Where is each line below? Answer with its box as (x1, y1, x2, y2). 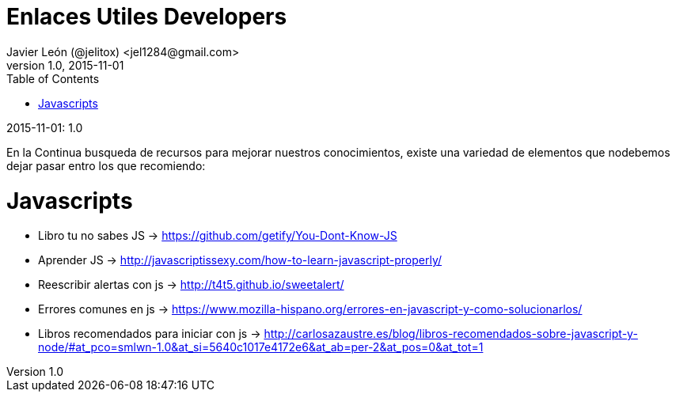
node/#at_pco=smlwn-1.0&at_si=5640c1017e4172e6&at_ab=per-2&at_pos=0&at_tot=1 (38, 340, 484, 354)
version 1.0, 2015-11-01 (6, 58, 124, 72)
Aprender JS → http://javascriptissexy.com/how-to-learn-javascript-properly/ (38, 253, 442, 267)
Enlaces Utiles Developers (6, 3, 287, 30)
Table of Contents (6, 71, 100, 85)
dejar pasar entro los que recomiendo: (6, 158, 206, 172)
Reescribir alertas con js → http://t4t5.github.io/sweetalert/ (38, 278, 344, 292)
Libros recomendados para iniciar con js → (38, 327, 261, 341)
